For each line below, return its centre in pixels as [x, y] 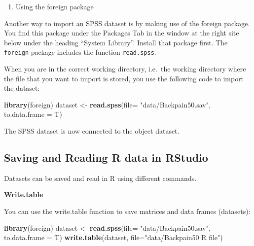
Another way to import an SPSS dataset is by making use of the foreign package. [127, 23]
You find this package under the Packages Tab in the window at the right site [122, 33]
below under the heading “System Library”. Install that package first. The [116, 42]
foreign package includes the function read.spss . [80, 52]
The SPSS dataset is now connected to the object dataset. [92, 131]
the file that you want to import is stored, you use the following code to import [124, 78]
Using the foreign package [54, 6]
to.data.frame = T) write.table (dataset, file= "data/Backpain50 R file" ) [113, 237]
